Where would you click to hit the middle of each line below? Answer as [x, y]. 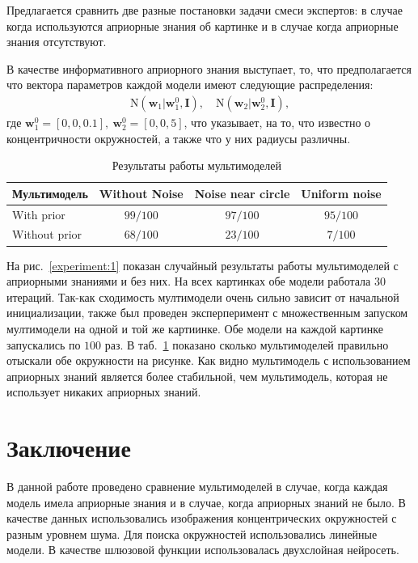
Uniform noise [341, 193]
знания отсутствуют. [57, 42]
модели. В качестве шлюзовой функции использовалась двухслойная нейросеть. [203, 550]
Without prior [47, 234]
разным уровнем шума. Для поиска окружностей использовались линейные [192, 533]
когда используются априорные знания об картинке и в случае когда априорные [203, 25]
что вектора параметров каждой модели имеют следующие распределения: [190, 85]
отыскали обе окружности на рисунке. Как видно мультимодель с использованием [209, 360]
